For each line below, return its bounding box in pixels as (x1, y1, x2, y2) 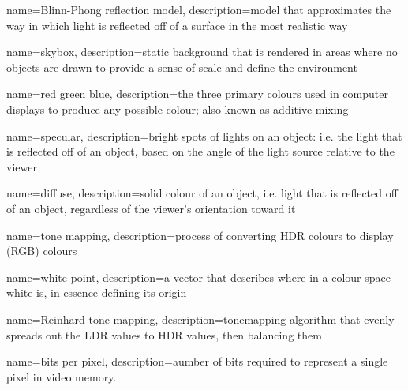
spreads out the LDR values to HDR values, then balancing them (6, 326, 322, 343)
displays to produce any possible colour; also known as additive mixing (6, 100, 349, 117)
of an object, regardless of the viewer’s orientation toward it (6, 200, 296, 216)
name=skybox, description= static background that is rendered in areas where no (6, 43, 398, 60)
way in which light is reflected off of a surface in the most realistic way (6, 17, 348, 33)
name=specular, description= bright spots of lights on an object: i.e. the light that (6, 127, 402, 144)
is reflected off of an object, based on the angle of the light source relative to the (6, 143, 395, 159)
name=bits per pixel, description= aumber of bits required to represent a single (6, 353, 388, 369)
